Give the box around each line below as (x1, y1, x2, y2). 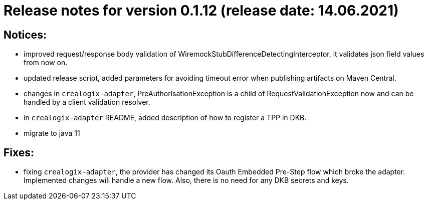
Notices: (4, 28, 47, 41)
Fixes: (4, 146, 35, 159)
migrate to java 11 (24, 129, 80, 138)
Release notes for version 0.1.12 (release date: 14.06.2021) (4, 2, 399, 19)
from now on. (24, 58, 68, 67)
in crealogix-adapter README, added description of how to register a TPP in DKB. (24, 113, 307, 122)
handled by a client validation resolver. (24, 98, 150, 107)
